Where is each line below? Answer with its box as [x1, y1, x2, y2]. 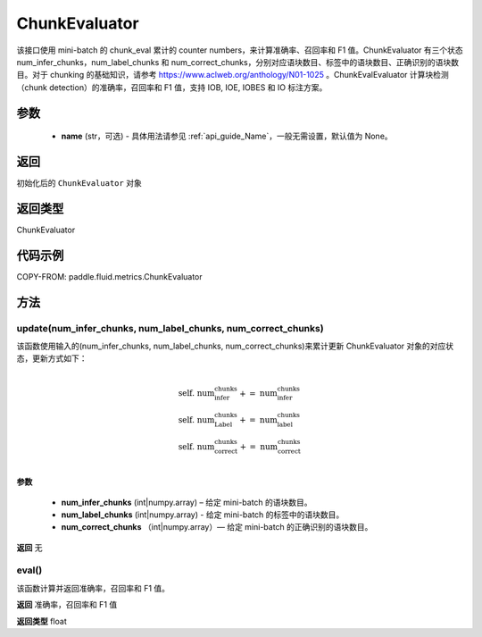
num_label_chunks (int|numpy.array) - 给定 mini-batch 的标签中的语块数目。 [61, 509, 345, 520]
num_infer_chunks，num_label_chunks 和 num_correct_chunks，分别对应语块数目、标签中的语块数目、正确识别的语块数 [16, 56, 460, 67]
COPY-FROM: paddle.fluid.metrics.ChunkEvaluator [16, 271, 203, 281]
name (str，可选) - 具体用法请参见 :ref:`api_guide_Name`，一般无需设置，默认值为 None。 [61, 130, 393, 142]
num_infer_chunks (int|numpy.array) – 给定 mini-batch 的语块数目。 [61, 497, 312, 507]
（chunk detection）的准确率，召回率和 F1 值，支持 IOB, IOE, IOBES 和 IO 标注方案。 [16, 81, 328, 93]
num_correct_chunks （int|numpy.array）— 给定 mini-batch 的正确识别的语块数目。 [61, 522, 373, 532]
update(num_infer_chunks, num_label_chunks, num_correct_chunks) [16, 322, 325, 334]
